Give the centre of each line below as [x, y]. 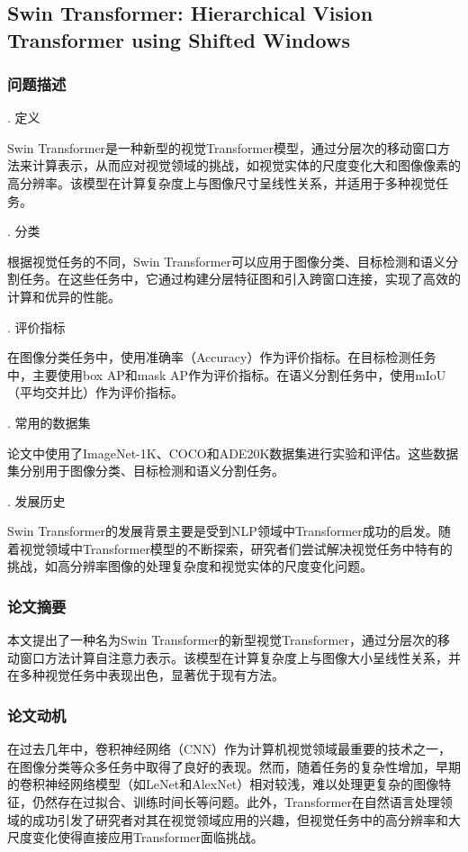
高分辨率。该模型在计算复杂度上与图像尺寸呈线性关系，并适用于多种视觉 [221, 182]
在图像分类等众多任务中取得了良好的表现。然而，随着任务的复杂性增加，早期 [234, 766]
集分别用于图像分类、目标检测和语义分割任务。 [146, 471]
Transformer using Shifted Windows [179, 39]
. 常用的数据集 [49, 422]
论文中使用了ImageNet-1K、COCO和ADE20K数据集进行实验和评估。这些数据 [233, 453]
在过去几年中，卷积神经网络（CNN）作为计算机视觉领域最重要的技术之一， [229, 749]
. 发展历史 [36, 500]
